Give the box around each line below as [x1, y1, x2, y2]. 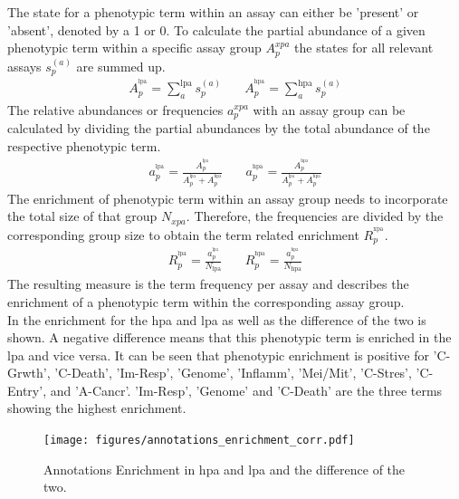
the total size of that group [7, 206, 158, 226]
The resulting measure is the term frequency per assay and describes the [7, 274, 409, 293]
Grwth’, [7, 363, 51, 382]
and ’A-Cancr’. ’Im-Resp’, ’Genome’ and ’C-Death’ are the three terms [50, 380, 443, 399]
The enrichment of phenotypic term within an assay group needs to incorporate [7, 188, 448, 207]
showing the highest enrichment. [7, 398, 186, 417]
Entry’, [7, 380, 47, 399]
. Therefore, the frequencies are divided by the [186, 206, 444, 226]
